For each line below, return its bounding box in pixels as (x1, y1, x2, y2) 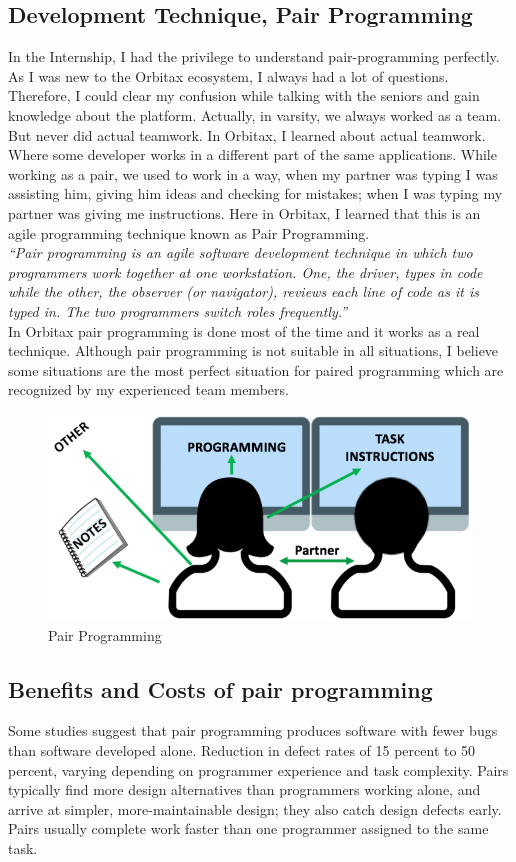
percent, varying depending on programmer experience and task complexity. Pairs (8, 759, 509, 780)
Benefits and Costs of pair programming (8, 673, 433, 704)
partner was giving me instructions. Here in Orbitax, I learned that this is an (8, 202, 481, 223)
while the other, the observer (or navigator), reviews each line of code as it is (8, 281, 479, 302)
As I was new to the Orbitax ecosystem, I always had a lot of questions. (8, 65, 449, 86)
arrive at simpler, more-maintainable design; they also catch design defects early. (8, 798, 502, 819)
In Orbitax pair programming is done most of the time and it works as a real (8, 320, 480, 341)
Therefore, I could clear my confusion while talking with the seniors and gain (8, 85, 480, 106)
